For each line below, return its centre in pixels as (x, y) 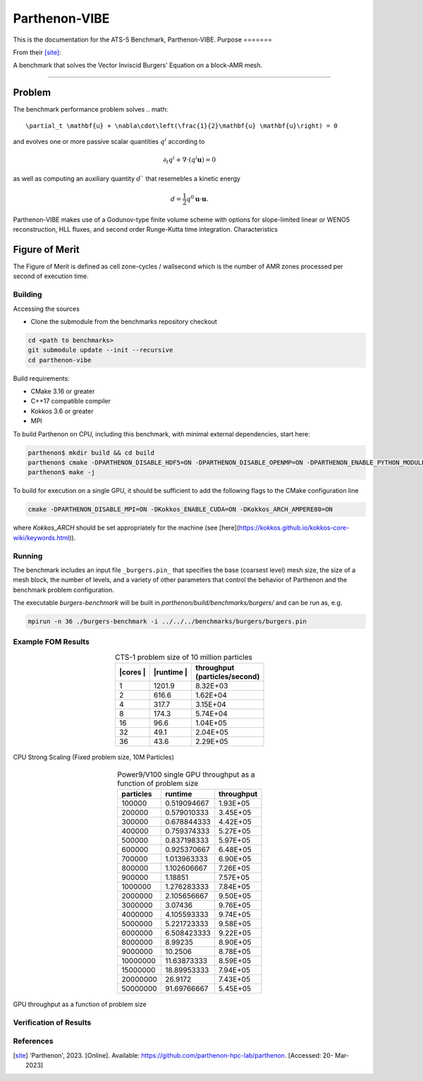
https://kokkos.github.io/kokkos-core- (294, 528)
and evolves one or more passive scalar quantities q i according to (109, 141)
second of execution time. (51, 276)
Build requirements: (41, 378)
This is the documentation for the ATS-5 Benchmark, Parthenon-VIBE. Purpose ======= (143, 40)
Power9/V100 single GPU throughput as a (186, 775)
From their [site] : (37, 52)
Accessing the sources (47, 309)
